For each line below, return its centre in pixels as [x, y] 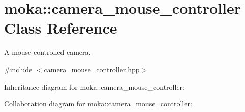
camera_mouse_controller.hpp [92, 69]
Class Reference [61, 28]
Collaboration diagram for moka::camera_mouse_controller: [98, 104]
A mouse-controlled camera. [48, 52]
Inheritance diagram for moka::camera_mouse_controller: [94, 86]
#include [18, 69]
